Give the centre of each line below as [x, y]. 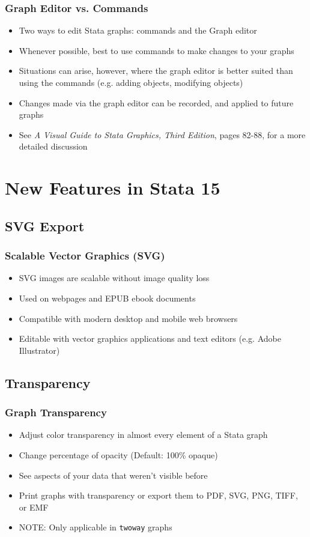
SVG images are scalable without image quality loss [114, 278]
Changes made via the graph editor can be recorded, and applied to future [156, 102]
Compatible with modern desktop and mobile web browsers [128, 318]
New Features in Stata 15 [113, 188]
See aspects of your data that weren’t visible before [113, 475]
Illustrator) [39, 350]
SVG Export [45, 226]
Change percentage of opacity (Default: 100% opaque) [118, 454]
